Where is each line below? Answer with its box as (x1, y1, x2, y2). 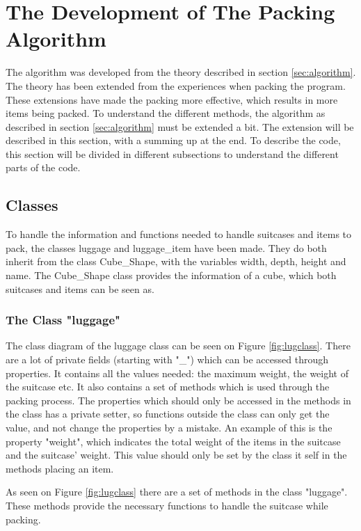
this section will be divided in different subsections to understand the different (6, 146, 339, 161)
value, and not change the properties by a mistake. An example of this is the (6, 420, 332, 435)
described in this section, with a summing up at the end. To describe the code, (6, 133, 341, 148)
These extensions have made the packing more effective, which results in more (6, 92, 338, 106)
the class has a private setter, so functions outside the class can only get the (6, 406, 330, 421)
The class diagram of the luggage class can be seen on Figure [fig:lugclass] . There (6, 338, 351, 353)
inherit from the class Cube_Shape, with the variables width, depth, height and (6, 254, 346, 269)
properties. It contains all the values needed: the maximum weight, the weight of (6, 365, 348, 380)
